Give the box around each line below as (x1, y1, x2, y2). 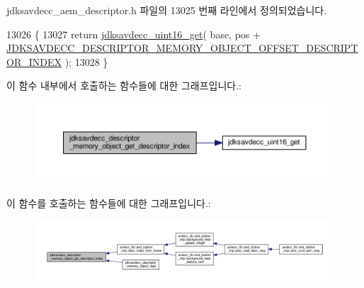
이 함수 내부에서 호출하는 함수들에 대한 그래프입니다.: (6, 78, 241, 93)
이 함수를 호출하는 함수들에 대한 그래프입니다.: (6, 196, 211, 211)
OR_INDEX (6, 54, 62, 69)
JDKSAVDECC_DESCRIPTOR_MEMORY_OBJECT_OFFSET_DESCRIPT (6, 40, 358, 55)
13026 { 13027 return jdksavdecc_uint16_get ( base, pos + (6, 26, 261, 41)
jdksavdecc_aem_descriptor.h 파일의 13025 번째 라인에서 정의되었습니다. (6, 3, 327, 17)
